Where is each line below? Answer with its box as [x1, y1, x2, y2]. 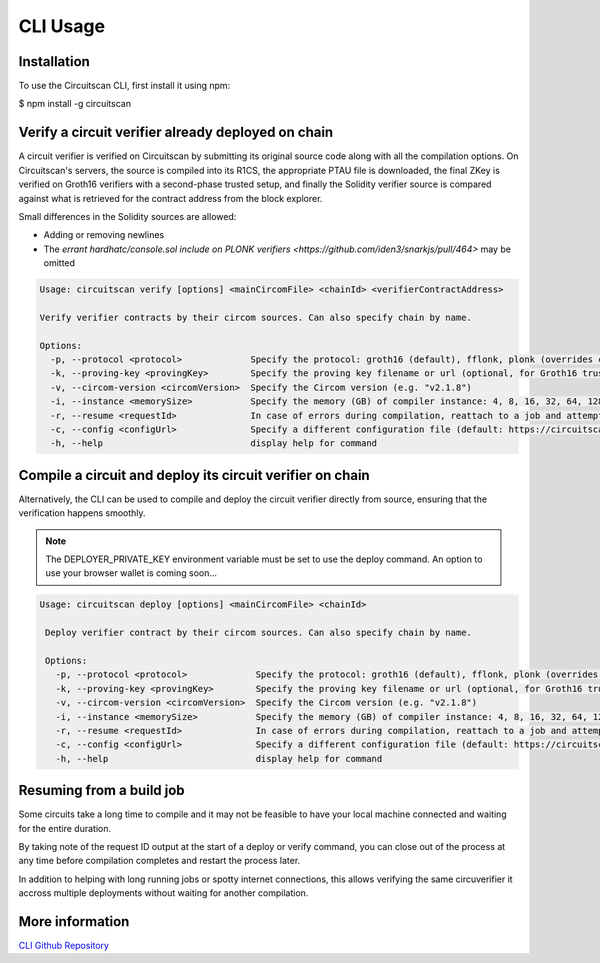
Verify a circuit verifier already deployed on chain [18, 124, 334, 141]
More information [18, 913, 130, 930]
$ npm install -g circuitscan [18, 98, 132, 110]
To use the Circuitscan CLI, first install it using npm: [18, 80, 231, 92]
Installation [18, 53, 90, 70]
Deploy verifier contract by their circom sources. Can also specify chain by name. [45, 627, 472, 639]
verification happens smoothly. [18, 507, 146, 519]
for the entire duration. [18, 822, 112, 834]
